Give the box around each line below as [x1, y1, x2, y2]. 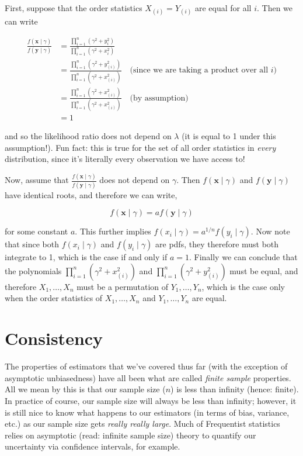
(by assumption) [130, 94, 189, 102]
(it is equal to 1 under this [182, 130, 276, 142]
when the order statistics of [5, 292, 103, 304]
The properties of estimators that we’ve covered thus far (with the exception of [5, 360, 288, 372]
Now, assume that [5, 174, 69, 186]
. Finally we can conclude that [189, 251, 298, 263]
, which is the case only [201, 280, 285, 292]
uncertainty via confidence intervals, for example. [5, 440, 180, 452]
